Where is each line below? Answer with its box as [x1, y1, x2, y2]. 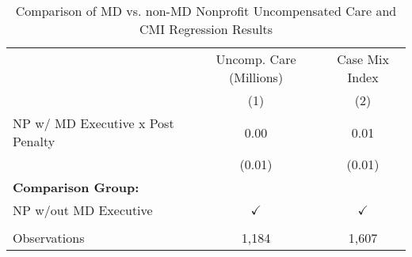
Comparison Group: [13, 178, 139, 196]
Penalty [13, 132, 55, 150]
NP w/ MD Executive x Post [13, 114, 174, 132]
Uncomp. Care [216, 50, 296, 68]
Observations [13, 229, 85, 247]
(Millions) [229, 68, 284, 86]
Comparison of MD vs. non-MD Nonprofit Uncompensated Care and [15, 2, 397, 20]
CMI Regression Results [139, 20, 273, 38]
